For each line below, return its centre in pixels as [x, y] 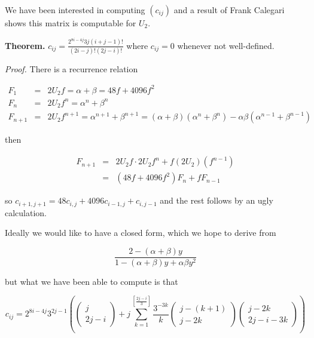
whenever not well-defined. [226, 45]
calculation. [26, 212]
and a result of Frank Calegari [229, 10]
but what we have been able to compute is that [92, 281]
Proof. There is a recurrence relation [71, 68]
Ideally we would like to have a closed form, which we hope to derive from [141, 233]
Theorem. [25, 45]
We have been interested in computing [75, 10]
